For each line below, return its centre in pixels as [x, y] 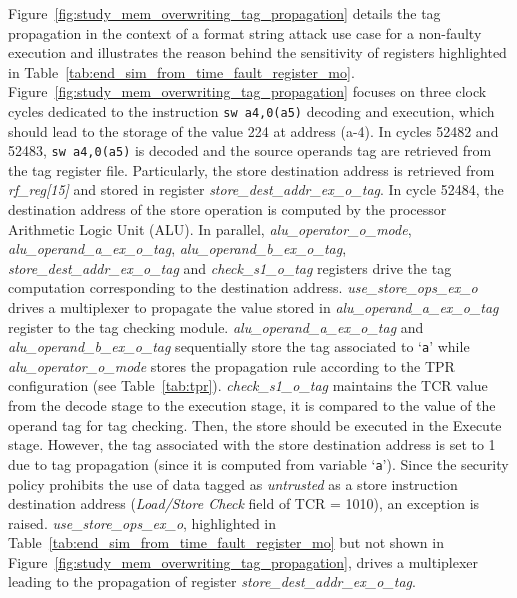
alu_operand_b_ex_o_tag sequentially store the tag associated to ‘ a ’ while [239, 346]
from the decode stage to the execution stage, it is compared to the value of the [252, 405]
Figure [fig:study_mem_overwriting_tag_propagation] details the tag [224, 13]
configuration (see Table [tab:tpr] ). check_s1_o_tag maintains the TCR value [248, 385]
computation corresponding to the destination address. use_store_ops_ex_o [243, 287]
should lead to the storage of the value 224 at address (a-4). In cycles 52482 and [253, 130]
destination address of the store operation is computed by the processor [227, 209]
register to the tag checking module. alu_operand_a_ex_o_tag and [216, 326]
